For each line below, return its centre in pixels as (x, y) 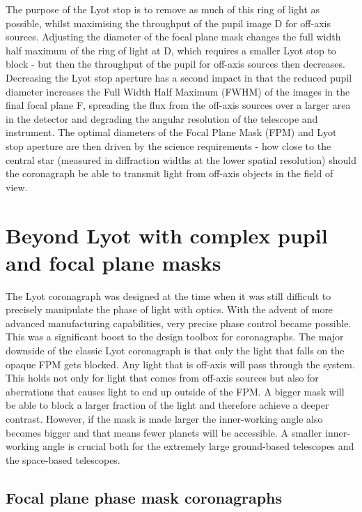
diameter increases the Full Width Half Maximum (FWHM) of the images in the (178, 91)
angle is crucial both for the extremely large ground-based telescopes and (198, 446)
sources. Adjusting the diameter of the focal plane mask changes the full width (173, 37)
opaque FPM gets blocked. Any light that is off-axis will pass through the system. (180, 364)
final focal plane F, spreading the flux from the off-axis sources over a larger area (178, 105)
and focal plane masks (113, 262)
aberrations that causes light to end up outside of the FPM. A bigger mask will (175, 391)
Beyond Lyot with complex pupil (167, 235)
